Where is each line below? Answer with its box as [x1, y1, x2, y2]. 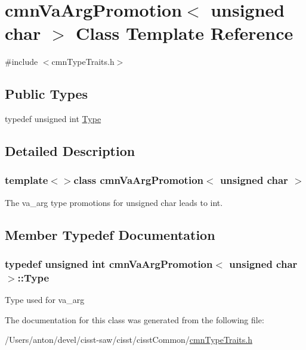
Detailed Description [5, 142, 135, 160]
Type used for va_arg [5, 293, 85, 306]
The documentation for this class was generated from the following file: [5, 313, 264, 326]
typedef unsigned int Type [5, 112, 101, 125]
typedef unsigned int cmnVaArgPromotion [5, 257, 213, 271]
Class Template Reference [76, 21, 293, 45]
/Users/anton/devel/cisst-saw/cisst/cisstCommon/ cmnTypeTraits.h [5, 333, 252, 346]
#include [5, 55, 38, 68]
